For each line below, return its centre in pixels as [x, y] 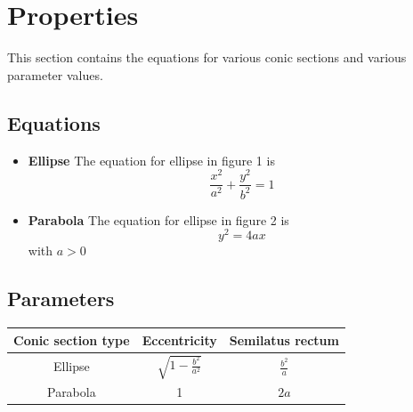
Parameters [61, 299]
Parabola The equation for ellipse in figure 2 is [158, 219]
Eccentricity [179, 339]
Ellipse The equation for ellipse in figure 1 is [151, 160]
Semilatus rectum [284, 339]
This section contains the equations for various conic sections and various [207, 57]
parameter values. [55, 74]
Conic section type [72, 339]
